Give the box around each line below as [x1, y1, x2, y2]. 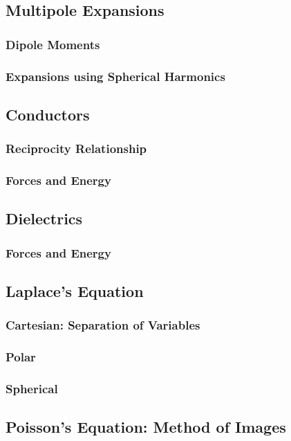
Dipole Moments [6, 35, 100, 53]
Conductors [6, 103, 90, 125]
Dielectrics [6, 208, 83, 229]
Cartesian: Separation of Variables [6, 316, 200, 334]
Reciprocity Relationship [6, 140, 147, 157]
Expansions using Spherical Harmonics [6, 67, 225, 84]
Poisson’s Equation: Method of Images [6, 416, 286, 438]
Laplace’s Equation [6, 280, 144, 301]
